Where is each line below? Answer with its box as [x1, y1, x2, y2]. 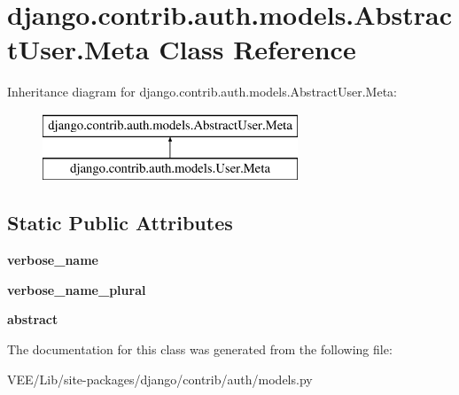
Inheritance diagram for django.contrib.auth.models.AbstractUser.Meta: [7, 82, 397, 101]
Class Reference [159, 31, 356, 67]
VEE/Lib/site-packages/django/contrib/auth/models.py [7, 369, 313, 388]
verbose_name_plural [7, 280, 146, 298]
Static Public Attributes [7, 209, 233, 236]
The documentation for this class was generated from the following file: [7, 340, 393, 359]
